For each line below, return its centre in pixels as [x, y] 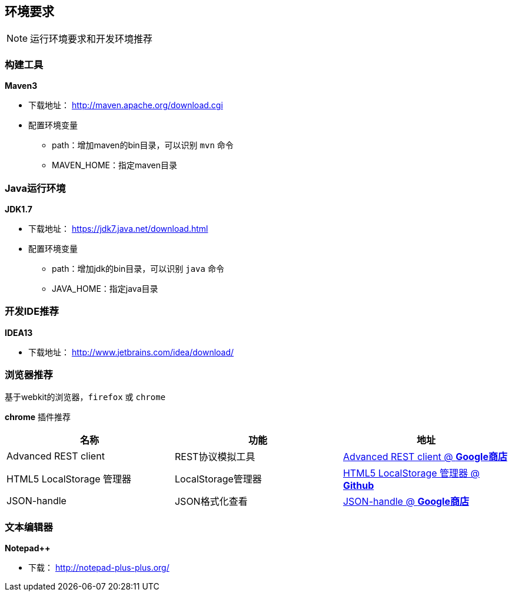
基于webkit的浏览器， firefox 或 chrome [85, 397]
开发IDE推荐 [32, 312]
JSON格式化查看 [211, 502]
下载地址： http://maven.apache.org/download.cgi [126, 105]
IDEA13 [19, 332]
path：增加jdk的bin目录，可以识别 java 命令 [138, 268]
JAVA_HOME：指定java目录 [105, 288]
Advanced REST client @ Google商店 [425, 457]
